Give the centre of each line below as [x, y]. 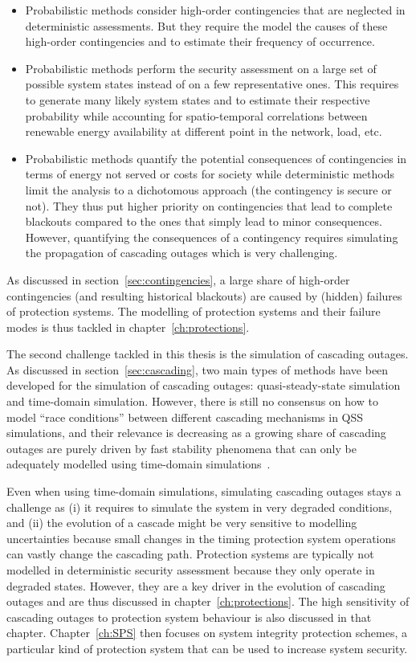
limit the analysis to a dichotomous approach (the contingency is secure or [208, 189]
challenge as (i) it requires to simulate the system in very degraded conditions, [200, 507]
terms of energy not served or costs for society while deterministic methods [210, 174]
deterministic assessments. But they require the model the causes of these [206, 25]
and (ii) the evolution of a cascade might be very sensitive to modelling [182, 523]
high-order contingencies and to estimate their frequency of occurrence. [200, 41]
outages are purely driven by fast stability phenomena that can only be [181, 448]
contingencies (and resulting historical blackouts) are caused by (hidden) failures [204, 295]
